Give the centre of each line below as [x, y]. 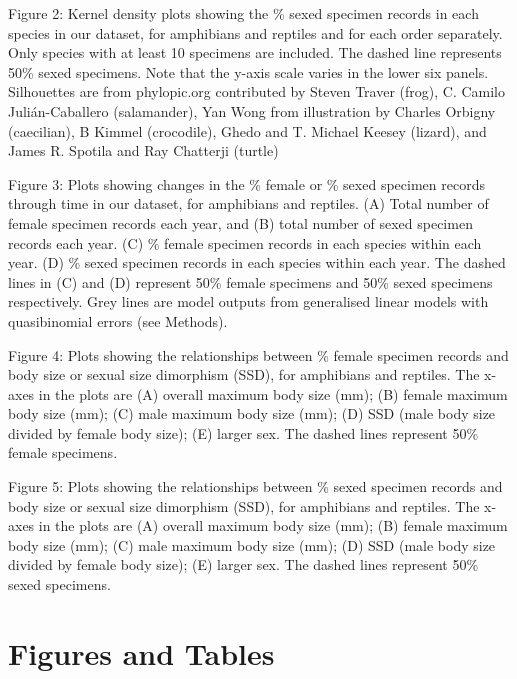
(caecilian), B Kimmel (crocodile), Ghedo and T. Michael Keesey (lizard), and [247, 130]
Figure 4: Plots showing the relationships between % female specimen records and [258, 354]
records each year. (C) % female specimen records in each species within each [245, 242]
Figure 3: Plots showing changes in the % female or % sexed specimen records [246, 183]
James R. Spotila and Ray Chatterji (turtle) [143, 150]
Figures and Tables [141, 652]
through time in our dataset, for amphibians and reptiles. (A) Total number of [248, 203]
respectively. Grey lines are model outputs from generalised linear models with [248, 301]
